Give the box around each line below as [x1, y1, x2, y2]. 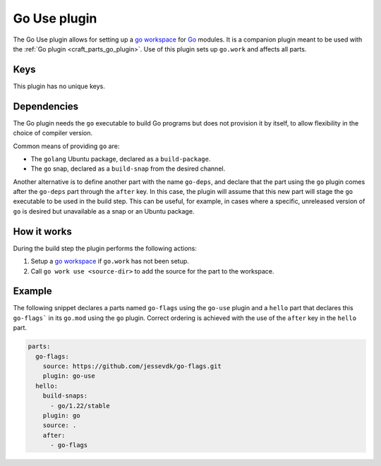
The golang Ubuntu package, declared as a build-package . [30, 154, 211, 163]
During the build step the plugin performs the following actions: [13, 244, 198, 252]
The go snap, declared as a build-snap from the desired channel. [30, 164, 226, 173]
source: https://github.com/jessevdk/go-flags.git [42, 362, 222, 370]
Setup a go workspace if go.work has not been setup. [30, 257, 190, 266]
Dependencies [13, 100, 79, 112]
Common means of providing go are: [13, 142, 120, 150]
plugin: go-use [42, 372, 95, 380]
